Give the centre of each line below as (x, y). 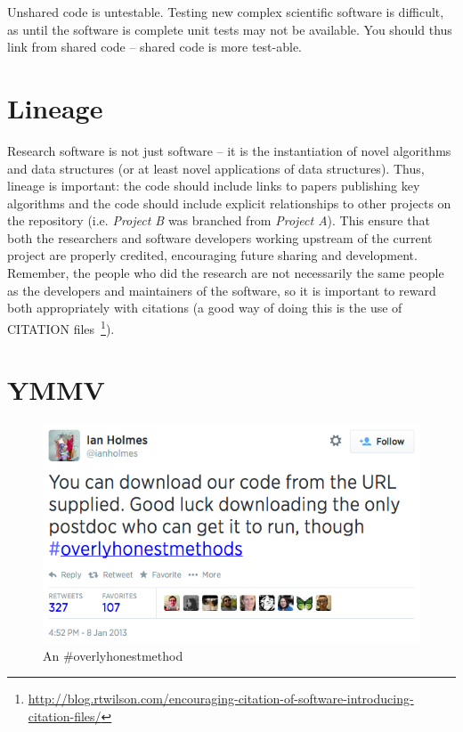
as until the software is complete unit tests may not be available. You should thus (230, 29)
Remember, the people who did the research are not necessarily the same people (226, 273)
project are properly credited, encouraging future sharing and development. (212, 255)
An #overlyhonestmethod (113, 655)
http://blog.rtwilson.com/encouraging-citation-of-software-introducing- (221, 699)
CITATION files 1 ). (61, 327)
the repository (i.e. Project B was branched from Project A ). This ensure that (219, 220)
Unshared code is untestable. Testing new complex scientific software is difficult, (226, 12)
